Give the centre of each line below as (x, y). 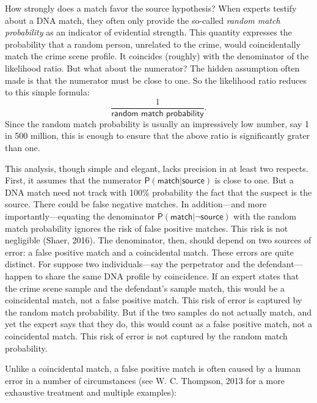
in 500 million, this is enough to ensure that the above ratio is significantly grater (158, 135)
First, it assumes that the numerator (73, 180)
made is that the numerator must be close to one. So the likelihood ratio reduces (156, 80)
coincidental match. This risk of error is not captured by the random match (146, 335)
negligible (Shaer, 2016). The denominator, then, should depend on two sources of (158, 240)
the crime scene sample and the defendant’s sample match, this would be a (145, 288)
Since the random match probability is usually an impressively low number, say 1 (157, 123)
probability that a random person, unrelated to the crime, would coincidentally (153, 44)
